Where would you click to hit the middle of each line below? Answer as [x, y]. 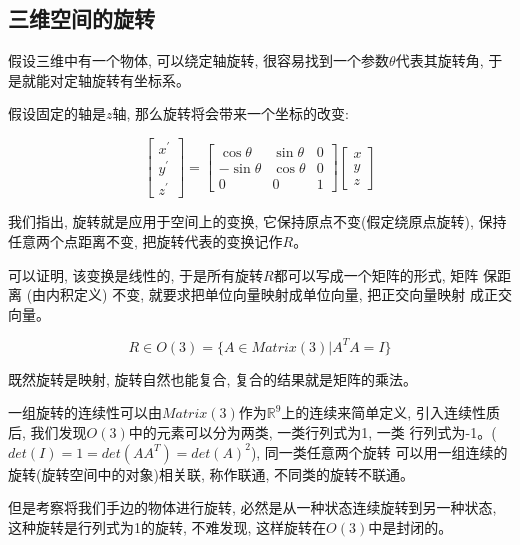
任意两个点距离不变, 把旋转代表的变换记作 [145, 240]
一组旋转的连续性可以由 [85, 412]
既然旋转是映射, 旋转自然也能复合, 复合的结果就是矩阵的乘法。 [213, 378]
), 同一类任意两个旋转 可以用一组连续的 [379, 451]
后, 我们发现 [47, 431]
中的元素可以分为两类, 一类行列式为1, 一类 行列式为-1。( [312, 431]
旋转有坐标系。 [140, 79]
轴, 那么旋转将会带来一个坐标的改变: [230, 113]
